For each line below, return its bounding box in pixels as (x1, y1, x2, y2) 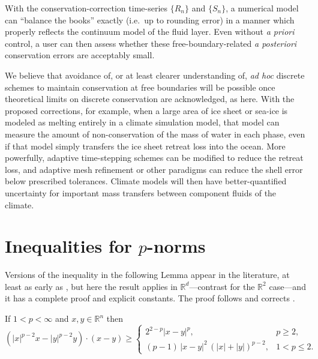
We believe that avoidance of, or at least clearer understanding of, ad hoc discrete (5, 68, 305, 81)
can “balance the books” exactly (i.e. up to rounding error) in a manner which (5, 13, 295, 26)
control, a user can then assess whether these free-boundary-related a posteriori (5, 37, 297, 49)
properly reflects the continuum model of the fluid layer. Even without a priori (5, 25, 295, 38)
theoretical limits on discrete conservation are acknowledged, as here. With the (5, 92, 295, 105)
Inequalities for (5, 234, 133, 258)
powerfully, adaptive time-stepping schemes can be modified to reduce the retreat (5, 151, 304, 164)
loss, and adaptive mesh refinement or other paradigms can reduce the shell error (5, 163, 303, 175)
